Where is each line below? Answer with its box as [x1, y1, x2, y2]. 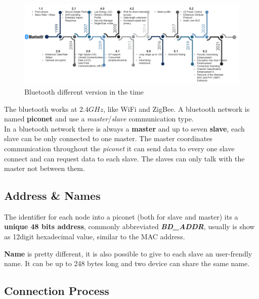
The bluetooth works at [4, 103, 77, 114]
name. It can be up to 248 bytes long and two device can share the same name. [4, 258, 250, 269]
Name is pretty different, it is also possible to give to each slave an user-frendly [4, 248, 252, 259]
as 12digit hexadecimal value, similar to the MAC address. [4, 231, 185, 242]
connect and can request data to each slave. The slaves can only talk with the [4, 153, 245, 163]
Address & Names [4, 188, 101, 203]
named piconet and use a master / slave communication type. [4, 113, 194, 124]
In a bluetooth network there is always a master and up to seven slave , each [4, 123, 245, 134]
